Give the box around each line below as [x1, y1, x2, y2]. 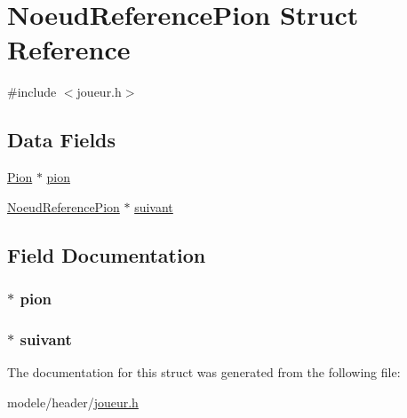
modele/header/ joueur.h [7, 392, 139, 411]
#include [7, 83, 57, 101]
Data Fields [7, 126, 116, 154]
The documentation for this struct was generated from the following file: [7, 363, 401, 382]
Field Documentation [7, 241, 206, 268]
